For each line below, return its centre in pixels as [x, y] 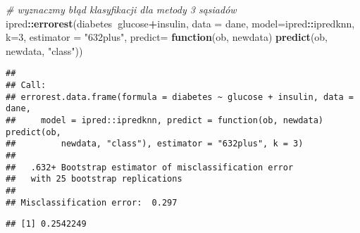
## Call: [26, 86]
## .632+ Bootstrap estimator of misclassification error [150, 167]
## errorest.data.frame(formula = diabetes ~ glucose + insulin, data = [180, 97]
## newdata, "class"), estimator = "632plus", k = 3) [155, 144]
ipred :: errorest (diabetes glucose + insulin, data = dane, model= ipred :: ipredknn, [180, 23]
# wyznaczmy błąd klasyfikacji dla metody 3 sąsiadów [121, 9]
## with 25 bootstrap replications [94, 179]
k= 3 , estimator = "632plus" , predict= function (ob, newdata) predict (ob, [167, 37]
